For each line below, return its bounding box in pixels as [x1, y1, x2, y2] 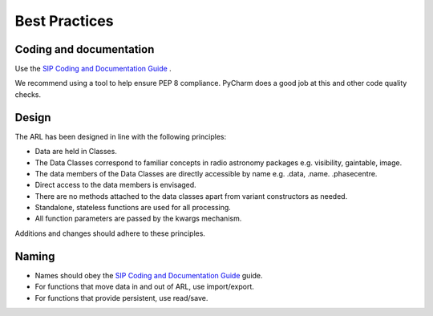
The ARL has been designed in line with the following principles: [14, 132, 227, 141]
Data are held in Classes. [34, 147, 118, 156]
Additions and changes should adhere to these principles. [14, 229, 206, 238]
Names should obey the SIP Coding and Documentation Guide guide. [34, 270, 264, 280]
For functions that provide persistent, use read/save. [34, 293, 208, 302]
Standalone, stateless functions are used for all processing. [34, 203, 232, 213]
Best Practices [14, 12, 114, 30]
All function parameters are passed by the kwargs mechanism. [34, 213, 242, 224]
